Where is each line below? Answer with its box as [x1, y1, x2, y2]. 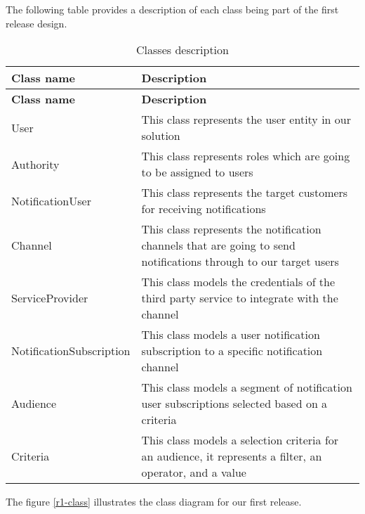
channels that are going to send [141, 237, 296, 254]
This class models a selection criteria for [141, 432, 339, 449]
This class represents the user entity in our [141, 111, 351, 128]
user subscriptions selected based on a [141, 395, 328, 412]
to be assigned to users [141, 164, 253, 181]
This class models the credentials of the [141, 274, 336, 290]
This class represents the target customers [141, 184, 348, 201]
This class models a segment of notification [141, 379, 352, 396]
